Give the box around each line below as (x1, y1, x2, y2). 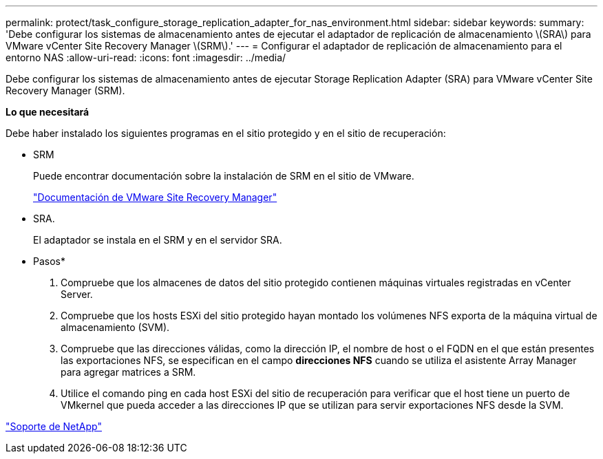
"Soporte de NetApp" (6, 420, 102, 432)
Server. (61, 288, 93, 300)
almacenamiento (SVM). (61, 321, 170, 333)
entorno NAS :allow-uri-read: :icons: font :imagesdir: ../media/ (6, 52, 286, 63)
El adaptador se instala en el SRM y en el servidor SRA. (33, 234, 282, 246)
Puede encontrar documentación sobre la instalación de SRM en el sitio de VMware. (33, 170, 414, 182)
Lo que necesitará (6, 106, 89, 118)
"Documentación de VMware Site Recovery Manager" (33, 191, 277, 203)
